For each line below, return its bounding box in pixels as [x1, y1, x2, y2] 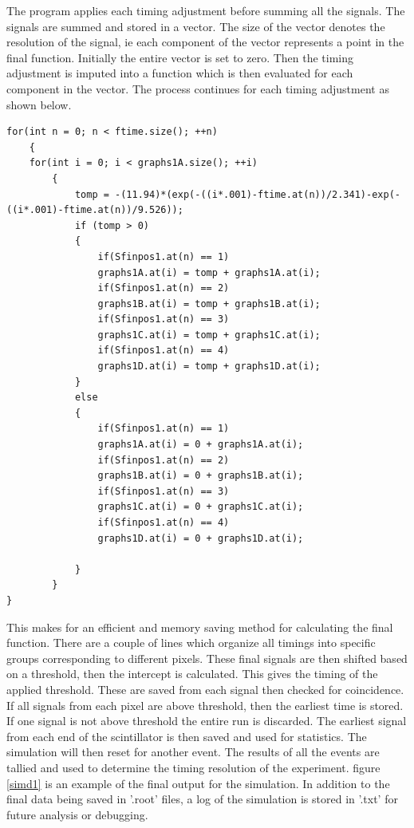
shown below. [6, 96, 72, 112]
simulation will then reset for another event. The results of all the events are [6, 743, 380, 760]
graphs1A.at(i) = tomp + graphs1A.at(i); [97, 266, 321, 278]
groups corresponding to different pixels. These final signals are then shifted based [6, 649, 408, 666]
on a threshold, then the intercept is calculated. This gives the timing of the [6, 665, 378, 682]
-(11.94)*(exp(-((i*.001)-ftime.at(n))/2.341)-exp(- [115, 188, 400, 200]
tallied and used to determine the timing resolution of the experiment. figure [6, 759, 380, 775]
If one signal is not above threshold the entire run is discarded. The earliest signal [6, 712, 407, 729]
